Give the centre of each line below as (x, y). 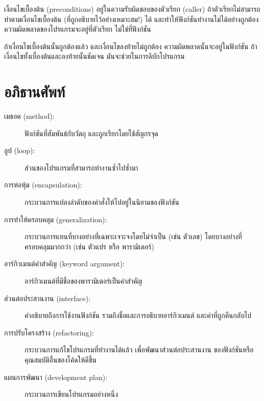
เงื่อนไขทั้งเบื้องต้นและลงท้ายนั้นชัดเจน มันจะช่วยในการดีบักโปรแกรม (94, 56)
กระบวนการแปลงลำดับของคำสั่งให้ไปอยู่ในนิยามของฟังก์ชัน (102, 202)
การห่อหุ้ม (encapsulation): (43, 185)
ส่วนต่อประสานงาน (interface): (47, 298)
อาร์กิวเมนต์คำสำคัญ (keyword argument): (64, 263)
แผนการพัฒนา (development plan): (56, 377)
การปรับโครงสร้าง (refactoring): (49, 332)
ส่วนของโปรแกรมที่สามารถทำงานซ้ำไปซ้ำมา (81, 167)
